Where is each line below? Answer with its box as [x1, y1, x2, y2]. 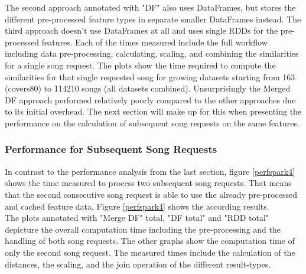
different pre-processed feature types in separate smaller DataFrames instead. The [5, 12, 301, 25]
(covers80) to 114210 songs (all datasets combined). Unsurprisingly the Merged [5, 82, 291, 94]
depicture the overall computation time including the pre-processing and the [5, 223, 281, 235]
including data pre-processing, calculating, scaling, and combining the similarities [5, 47, 299, 60]
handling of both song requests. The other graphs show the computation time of [5, 234, 295, 247]
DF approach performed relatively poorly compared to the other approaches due [5, 93, 296, 106]
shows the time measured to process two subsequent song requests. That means [5, 177, 292, 189]
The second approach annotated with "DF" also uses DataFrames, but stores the [5, 1, 296, 13]
